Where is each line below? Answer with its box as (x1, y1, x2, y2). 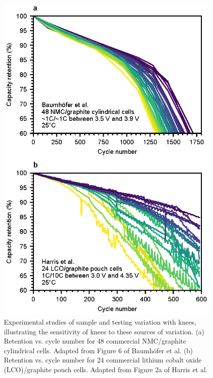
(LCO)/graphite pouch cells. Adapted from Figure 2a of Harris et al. (4, 364, 208, 374)
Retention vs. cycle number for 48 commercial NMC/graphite (4, 336, 186, 346)
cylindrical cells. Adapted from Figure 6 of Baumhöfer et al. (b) (4, 345, 193, 355)
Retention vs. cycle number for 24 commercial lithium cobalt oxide (4, 355, 202, 365)
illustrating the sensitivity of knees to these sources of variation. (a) (4, 326, 205, 336)
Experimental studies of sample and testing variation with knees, (4, 317, 197, 327)
